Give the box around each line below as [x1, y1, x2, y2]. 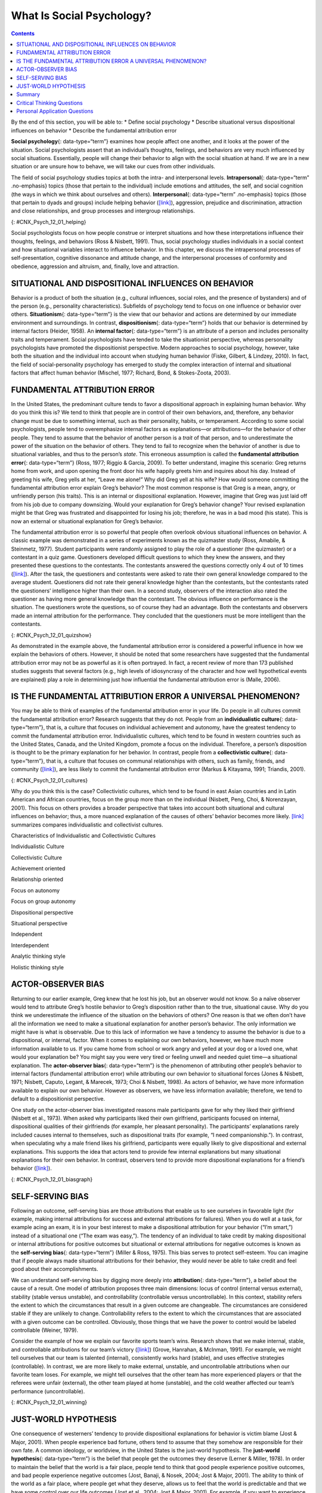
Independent [11, 930, 43, 938]
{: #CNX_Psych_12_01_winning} [11, 1399, 88, 1406]
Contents [11, 30, 35, 37]
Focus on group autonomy [11, 898, 76, 905]
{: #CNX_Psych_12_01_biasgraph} [11, 1175, 93, 1182]
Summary [16, 91, 41, 98]
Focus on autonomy [11, 887, 60, 894]
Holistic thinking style [11, 963, 64, 970]
